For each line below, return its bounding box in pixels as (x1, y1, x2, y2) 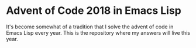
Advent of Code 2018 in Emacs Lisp (6, 4, 181, 17)
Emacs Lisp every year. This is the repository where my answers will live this (6, 29, 190, 36)
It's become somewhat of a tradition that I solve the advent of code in (6, 23, 174, 30)
